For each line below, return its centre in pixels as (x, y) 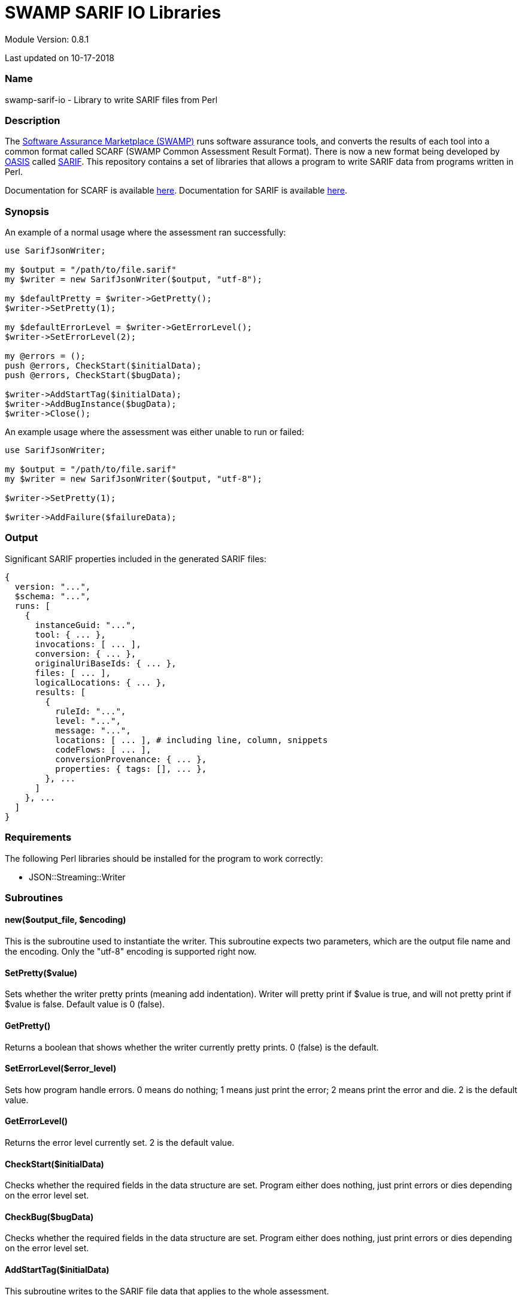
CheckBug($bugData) (49, 1217)
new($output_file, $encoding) (66, 920)
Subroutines (34, 897)
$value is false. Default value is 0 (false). (85, 1004)
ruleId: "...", (91, 711)
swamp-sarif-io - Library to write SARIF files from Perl (111, 99)
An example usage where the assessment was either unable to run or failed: (154, 432)
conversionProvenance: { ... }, (131, 759)
